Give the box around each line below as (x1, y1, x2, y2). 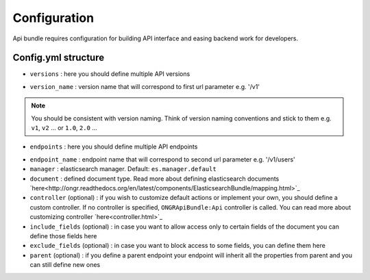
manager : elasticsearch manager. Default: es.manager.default (29, 165, 217, 173)
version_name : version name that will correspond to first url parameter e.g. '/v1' (29, 82, 260, 90)
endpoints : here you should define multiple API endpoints (29, 142, 198, 151)
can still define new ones (29, 261, 101, 269)
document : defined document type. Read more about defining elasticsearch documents (29, 175, 280, 183)
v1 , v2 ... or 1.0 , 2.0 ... (31, 124, 97, 132)
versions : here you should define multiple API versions (29, 70, 190, 78)
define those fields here (29, 231, 97, 240)
